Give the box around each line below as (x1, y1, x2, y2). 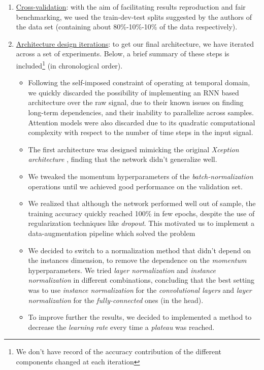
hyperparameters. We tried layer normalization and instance (28, 264, 216, 275)
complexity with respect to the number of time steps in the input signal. (28, 127, 253, 138)
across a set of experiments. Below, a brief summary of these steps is (16, 48, 229, 59)
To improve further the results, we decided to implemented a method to (28, 312, 252, 322)
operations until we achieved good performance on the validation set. (28, 181, 243, 191)
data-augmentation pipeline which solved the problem (28, 227, 195, 238)
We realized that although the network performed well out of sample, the (28, 198, 256, 209)
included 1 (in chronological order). (16, 58, 123, 71)
